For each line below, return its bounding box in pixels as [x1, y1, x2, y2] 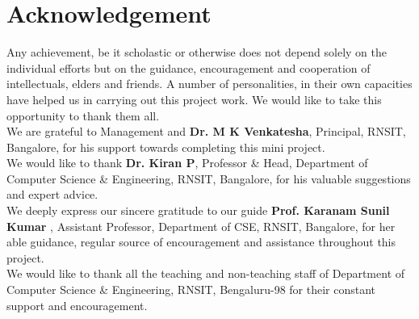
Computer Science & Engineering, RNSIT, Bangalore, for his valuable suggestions [6, 170, 411, 187]
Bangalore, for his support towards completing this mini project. [6, 138, 325, 155]
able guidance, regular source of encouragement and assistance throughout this [6, 233, 396, 250]
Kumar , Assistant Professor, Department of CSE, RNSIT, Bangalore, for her [6, 217, 396, 234]
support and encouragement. [6, 296, 148, 313]
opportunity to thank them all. [6, 107, 160, 124]
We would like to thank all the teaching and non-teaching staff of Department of [6, 265, 405, 282]
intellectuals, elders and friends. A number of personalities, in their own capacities [6, 75, 413, 92]
